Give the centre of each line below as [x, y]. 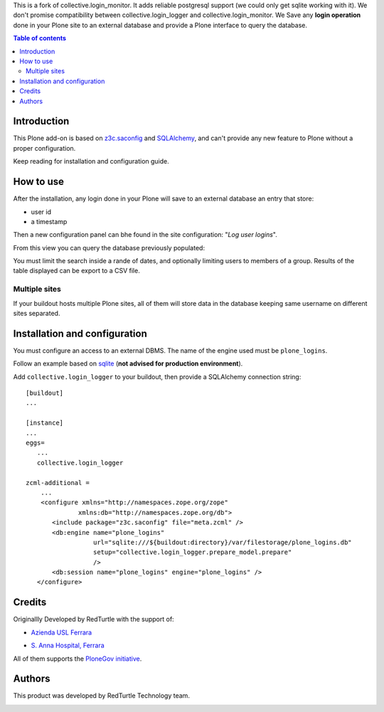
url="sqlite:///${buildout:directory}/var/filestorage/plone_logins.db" [222, 542]
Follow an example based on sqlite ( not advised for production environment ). [128, 363]
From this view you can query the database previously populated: [109, 248]
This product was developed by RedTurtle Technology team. [101, 696]
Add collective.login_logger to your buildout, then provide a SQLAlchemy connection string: [157, 376]
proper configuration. [44, 148]
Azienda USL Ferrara [62, 632]
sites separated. [37, 313]
